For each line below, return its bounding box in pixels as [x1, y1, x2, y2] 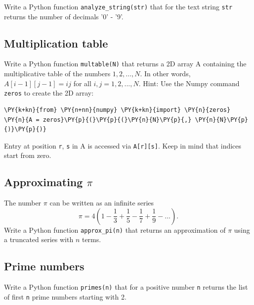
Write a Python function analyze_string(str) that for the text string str [4, 1, 233, 11]
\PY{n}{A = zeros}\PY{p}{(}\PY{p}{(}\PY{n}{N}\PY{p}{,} [4, 116, 192, 123]
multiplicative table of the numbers [4, 68, 111, 79]
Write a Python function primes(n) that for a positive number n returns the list [4, 282, 248, 292]
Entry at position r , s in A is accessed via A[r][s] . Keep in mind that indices [4, 140, 242, 151]
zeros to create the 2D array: [4, 88, 94, 98]
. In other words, [140, 68, 191, 79]
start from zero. [4, 150, 51, 160]
